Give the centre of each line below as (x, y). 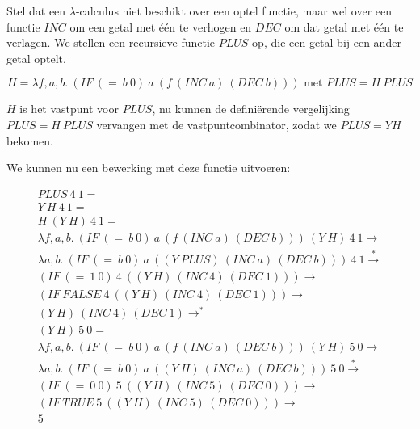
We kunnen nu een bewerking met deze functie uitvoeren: (149, 168)
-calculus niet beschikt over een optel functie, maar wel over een (233, 11)
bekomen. (30, 140)
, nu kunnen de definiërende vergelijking (251, 109)
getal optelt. (36, 58)
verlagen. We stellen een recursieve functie (111, 42)
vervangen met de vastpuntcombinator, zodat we (216, 124)
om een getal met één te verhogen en (161, 26)
